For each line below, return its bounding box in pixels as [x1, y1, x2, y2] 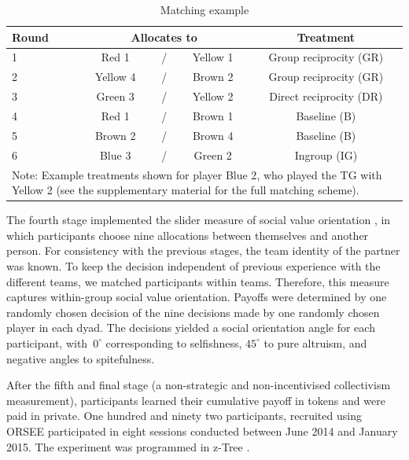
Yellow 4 [94, 68, 136, 85]
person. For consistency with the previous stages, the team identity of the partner [6, 242, 400, 259]
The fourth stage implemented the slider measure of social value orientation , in [6, 212, 391, 228]
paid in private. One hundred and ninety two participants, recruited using [6, 407, 362, 424]
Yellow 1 [192, 49, 234, 65]
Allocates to [131, 28, 197, 45]
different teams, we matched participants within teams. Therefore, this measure [6, 273, 389, 289]
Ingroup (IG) [294, 146, 358, 163]
